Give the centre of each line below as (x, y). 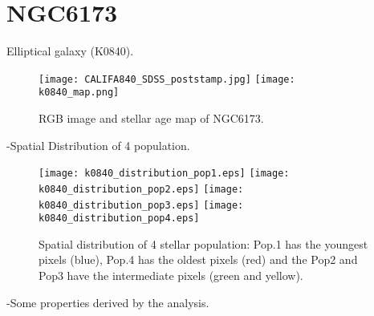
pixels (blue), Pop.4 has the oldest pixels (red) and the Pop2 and (198, 259)
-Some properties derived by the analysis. (108, 302)
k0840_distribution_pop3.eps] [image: (141, 205)
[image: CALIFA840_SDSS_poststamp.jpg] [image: (167, 79)
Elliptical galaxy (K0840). (70, 51)
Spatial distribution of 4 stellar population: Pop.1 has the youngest (203, 243)
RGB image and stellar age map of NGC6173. (151, 118)
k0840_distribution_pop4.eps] (119, 219)
